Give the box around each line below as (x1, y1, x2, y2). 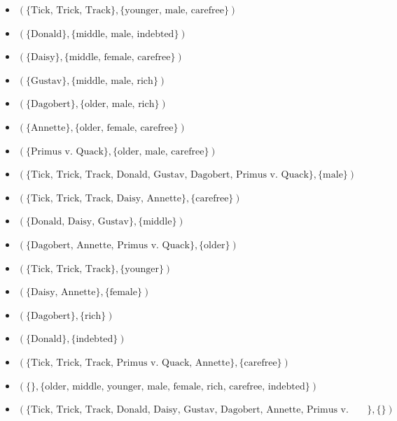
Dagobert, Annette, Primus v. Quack (31, 240, 190, 250)
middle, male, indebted (76, 29, 174, 39)
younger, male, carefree (125, 6, 224, 15)
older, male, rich (84, 99, 155, 110)
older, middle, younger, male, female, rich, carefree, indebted (45, 381, 305, 392)
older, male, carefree (118, 146, 204, 157)
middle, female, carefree (69, 52, 171, 63)
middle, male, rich (76, 76, 153, 86)
